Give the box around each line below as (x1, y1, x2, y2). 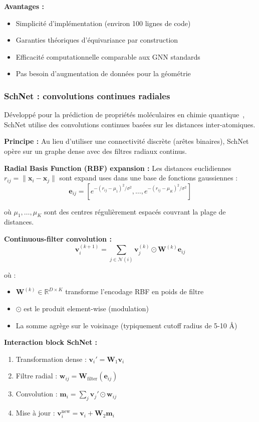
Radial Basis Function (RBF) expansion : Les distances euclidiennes (4, 162, 231, 173)
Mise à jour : (16, 407, 55, 418)
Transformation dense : (16, 353, 87, 364)
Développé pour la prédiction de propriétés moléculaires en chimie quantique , (4, 109, 245, 120)
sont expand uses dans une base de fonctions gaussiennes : (59, 172, 238, 183)
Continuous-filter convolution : (4, 234, 112, 244)
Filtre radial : (16, 370, 58, 381)
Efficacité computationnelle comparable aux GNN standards (16, 51, 200, 62)
